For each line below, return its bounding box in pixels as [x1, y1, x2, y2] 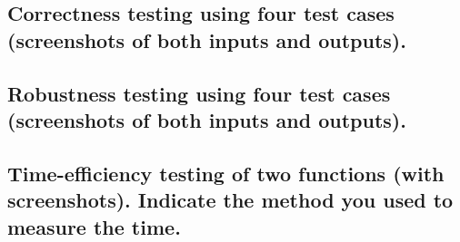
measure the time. [7, 212, 181, 240]
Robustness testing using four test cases [7, 79, 391, 107]
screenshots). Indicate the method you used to [7, 186, 454, 214]
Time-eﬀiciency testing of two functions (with [7, 159, 445, 187]
